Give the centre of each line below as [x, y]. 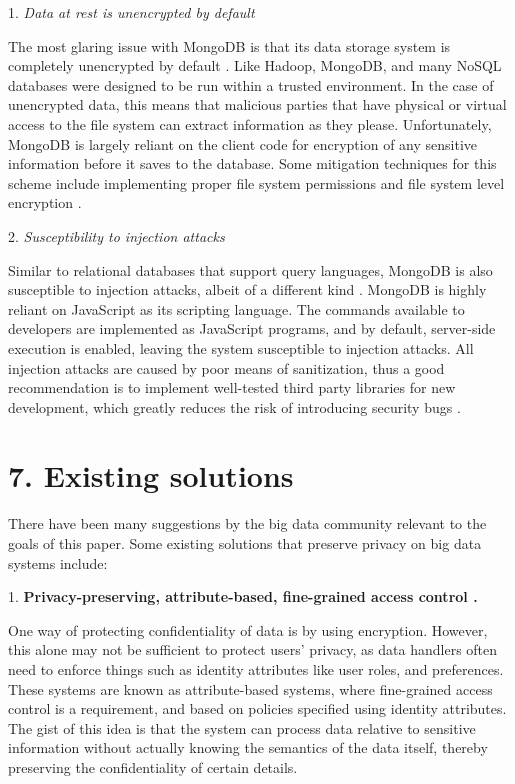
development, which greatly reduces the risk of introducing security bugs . [234, 406]
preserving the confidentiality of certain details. [153, 766]
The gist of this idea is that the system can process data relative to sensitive [242, 727]
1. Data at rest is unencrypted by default [131, 12]
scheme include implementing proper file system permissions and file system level [256, 182]
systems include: [58, 562]
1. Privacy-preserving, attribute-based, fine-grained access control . [243, 596]
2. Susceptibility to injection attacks [116, 235]
